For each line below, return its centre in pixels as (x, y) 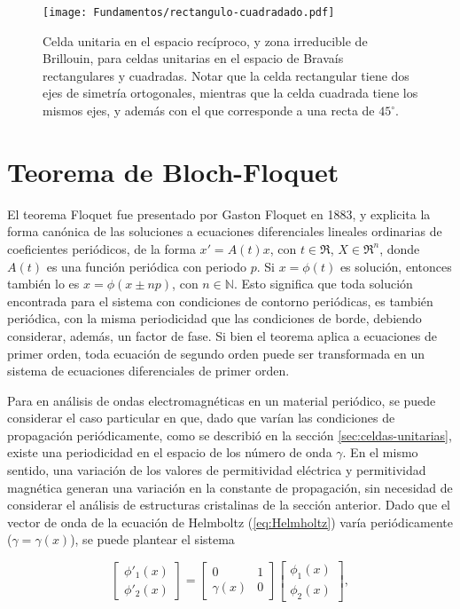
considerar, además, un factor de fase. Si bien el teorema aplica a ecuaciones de (222, 335)
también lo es (43, 284)
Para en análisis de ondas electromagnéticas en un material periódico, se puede (222, 400)
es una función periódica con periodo (147, 266)
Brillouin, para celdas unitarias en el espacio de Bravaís (193, 58)
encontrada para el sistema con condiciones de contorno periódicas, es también (220, 301)
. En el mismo (380, 452)
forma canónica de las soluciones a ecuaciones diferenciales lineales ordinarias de (225, 231)
